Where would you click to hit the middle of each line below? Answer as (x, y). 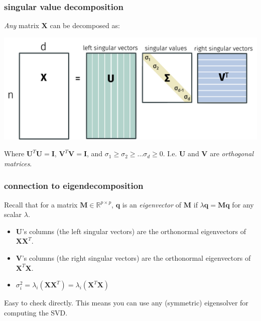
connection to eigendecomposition (74, 186)
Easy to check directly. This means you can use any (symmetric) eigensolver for (126, 303)
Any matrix (22, 25)
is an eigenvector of (152, 204)
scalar (13, 214)
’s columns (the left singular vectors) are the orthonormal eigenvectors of (134, 231)
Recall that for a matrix (41, 204)
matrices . (18, 163)
